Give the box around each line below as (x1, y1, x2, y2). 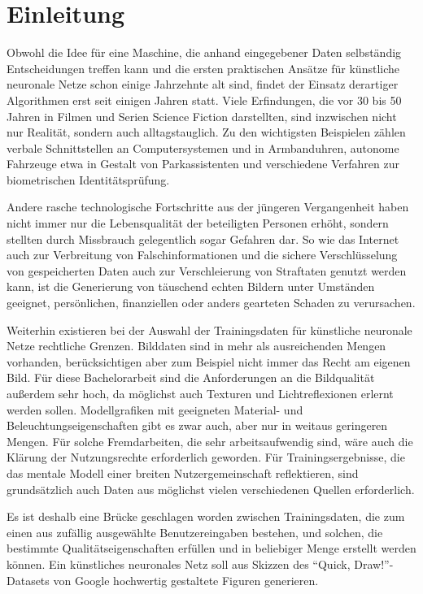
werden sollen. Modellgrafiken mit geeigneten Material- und (7, 401, 303, 418)
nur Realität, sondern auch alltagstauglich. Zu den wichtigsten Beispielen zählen (7, 124, 406, 141)
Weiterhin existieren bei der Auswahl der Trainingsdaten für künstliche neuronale (7, 321, 412, 338)
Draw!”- (354, 555, 394, 572)
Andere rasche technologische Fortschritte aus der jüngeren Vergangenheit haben (7, 198, 409, 215)
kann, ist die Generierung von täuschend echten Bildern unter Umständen (7, 278, 375, 295)
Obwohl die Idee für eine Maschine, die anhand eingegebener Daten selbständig (7, 44, 402, 61)
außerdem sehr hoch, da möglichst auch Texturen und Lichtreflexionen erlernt (7, 385, 394, 401)
